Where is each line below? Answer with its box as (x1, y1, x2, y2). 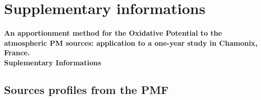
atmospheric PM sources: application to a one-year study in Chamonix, (4, 37, 258, 48)
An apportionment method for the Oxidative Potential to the (4, 27, 222, 38)
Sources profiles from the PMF (4, 81, 169, 97)
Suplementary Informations (4, 57, 101, 67)
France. (4, 47, 30, 58)
